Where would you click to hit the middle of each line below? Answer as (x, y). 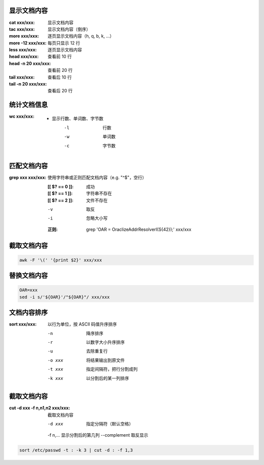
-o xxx (55, 360)
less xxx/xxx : (23, 50)
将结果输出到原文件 (105, 360)
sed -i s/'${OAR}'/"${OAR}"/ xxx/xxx (65, 297)
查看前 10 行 (60, 57)
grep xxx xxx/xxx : (28, 177)
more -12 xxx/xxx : (28, 43)
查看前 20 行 (60, 70)
